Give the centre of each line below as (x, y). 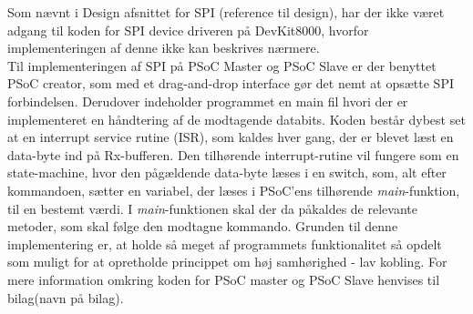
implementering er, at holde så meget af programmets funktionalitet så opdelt (225, 243)
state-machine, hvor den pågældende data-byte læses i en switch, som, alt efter (227, 172)
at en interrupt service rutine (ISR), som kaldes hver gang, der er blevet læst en (231, 137)
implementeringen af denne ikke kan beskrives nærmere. (164, 48)
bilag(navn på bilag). (66, 297)
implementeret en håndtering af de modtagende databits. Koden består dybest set (236, 119)
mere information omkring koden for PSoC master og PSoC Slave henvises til (224, 279)
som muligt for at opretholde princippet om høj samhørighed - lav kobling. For (227, 262)
